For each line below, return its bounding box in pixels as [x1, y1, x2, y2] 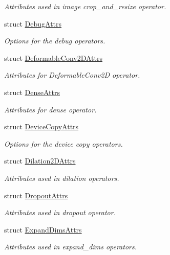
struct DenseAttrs [4, 86, 60, 97]
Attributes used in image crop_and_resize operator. [4, 1, 166, 11]
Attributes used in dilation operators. [4, 172, 119, 183]
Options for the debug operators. [4, 35, 105, 46]
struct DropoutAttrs [4, 190, 68, 200]
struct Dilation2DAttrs [4, 155, 76, 166]
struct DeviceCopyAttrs [4, 121, 79, 132]
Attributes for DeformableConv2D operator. [4, 69, 140, 80]
